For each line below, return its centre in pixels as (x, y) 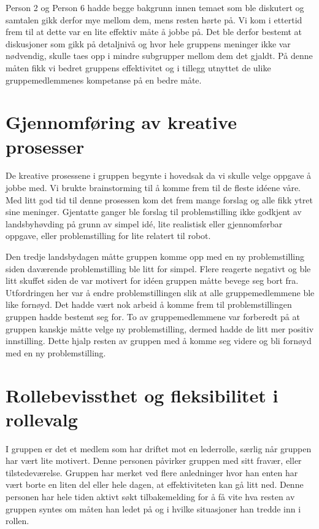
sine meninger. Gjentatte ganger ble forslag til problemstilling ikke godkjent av (154, 212)
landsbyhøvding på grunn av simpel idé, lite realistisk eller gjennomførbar (144, 223)
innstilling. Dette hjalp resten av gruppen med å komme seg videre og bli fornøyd (159, 341)
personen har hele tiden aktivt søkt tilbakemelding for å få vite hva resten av (150, 497)
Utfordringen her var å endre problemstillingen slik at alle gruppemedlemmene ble (160, 292)
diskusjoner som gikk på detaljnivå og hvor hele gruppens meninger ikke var (148, 43)
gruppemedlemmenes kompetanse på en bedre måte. (104, 80)
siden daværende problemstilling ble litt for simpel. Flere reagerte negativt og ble (158, 268)
